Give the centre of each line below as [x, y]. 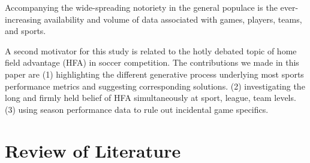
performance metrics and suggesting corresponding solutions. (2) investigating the [155, 86]
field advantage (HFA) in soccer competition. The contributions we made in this [152, 62]
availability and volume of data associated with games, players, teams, [173, 19]
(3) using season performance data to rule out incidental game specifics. [137, 109]
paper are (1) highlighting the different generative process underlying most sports [154, 74]
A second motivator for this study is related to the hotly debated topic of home [151, 50]
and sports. [25, 31]
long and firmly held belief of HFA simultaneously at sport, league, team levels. [151, 98]
